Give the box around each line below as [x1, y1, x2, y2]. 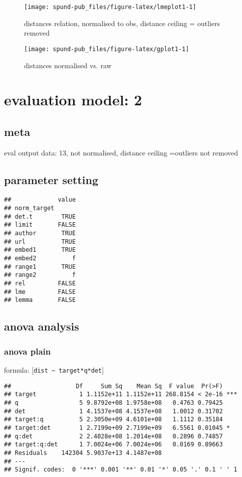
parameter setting [4, 172, 99, 187]
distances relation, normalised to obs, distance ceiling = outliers [24, 18, 220, 28]
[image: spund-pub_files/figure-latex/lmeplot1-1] [24, 4, 196, 11]
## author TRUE [4, 230, 76, 237]
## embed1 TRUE [4, 246, 76, 254]
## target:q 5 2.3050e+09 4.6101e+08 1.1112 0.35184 [4, 416, 223, 423]
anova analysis [4, 319, 79, 334]
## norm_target [4, 205, 55, 212]
